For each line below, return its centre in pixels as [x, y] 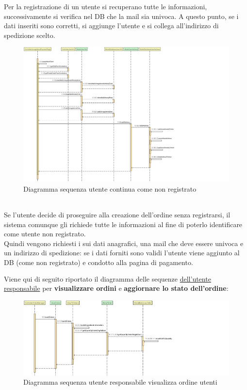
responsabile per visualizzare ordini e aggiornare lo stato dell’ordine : [116, 288]
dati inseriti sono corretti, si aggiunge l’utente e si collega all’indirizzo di [111, 26]
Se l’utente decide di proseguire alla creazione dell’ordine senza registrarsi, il [117, 214]
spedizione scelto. [30, 35]
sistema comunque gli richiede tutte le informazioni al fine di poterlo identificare [123, 224]
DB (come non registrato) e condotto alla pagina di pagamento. [99, 262]
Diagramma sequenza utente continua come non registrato [110, 188]
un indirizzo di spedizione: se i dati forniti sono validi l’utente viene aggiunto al [122, 253]
